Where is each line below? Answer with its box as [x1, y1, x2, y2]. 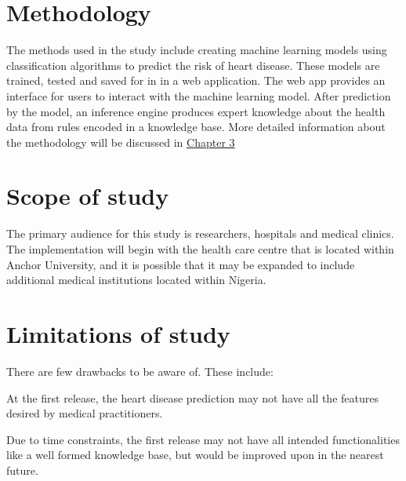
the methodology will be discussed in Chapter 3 [6, 133, 235, 150]
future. [6, 461, 38, 478]
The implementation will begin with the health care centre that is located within [6, 241, 394, 257]
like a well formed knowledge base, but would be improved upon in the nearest [6, 446, 384, 463]
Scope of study [6, 180, 169, 212]
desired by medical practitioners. [6, 405, 163, 421]
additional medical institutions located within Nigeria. [6, 271, 266, 288]
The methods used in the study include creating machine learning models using [6, 42, 387, 58]
